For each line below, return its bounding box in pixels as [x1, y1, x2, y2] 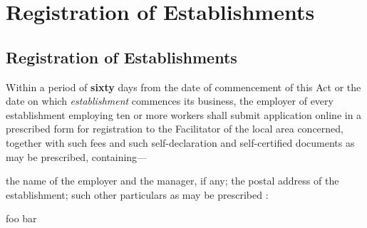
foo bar [6, 211, 37, 226]
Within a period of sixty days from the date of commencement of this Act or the [6, 79, 361, 94]
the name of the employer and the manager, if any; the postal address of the [6, 173, 339, 188]
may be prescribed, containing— [6, 149, 148, 164]
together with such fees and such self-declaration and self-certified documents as [6, 135, 355, 150]
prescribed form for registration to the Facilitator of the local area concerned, [6, 121, 343, 136]
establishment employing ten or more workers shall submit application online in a [6, 107, 362, 122]
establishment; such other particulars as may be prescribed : [6, 187, 269, 202]
